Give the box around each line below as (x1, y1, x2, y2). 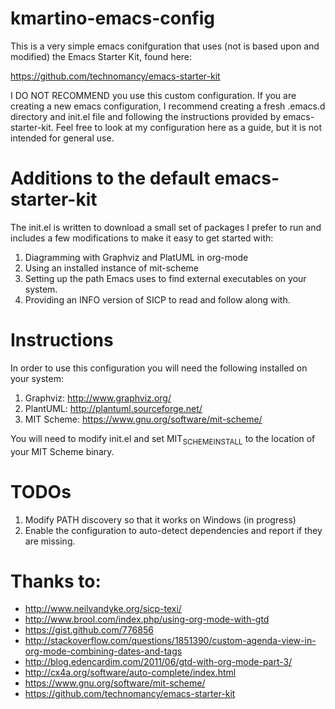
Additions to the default (10, 167, 211, 190)
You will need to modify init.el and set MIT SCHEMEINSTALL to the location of (10, 432, 316, 447)
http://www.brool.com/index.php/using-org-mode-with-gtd (24, 613, 270, 626)
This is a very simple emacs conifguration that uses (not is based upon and (10, 40, 320, 52)
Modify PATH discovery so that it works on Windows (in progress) (24, 513, 297, 526)
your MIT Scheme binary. (10, 445, 115, 457)
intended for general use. (10, 132, 115, 144)
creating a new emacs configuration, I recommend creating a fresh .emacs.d (10, 100, 326, 112)
